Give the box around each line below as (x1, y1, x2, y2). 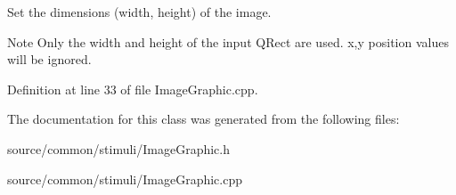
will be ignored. (7, 50, 92, 69)
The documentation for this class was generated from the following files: (7, 110, 400, 128)
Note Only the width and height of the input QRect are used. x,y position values (7, 32, 449, 51)
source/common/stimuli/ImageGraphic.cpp (7, 169, 242, 188)
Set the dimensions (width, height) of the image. (7, 3, 272, 20)
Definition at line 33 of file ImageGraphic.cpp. (7, 79, 258, 98)
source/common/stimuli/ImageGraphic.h (7, 139, 230, 158)
